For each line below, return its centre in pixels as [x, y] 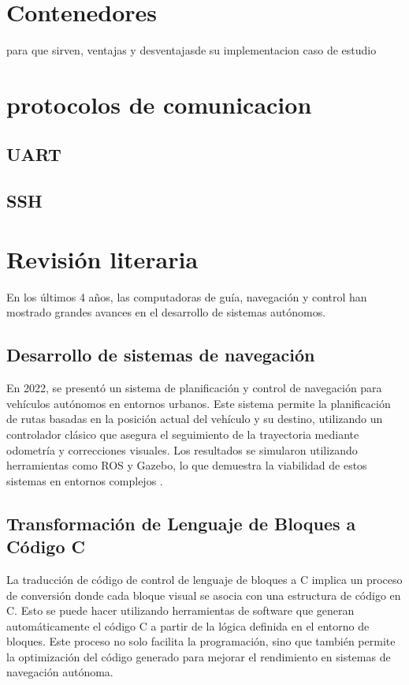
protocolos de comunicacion [159, 104]
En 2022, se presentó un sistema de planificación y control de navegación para [194, 388]
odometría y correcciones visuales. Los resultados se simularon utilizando [182, 449]
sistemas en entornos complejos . [85, 480]
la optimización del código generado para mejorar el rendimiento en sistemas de [199, 656]
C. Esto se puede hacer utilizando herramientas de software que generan [180, 610]
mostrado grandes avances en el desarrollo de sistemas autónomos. [166, 312]
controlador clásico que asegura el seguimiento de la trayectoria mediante [183, 434]
